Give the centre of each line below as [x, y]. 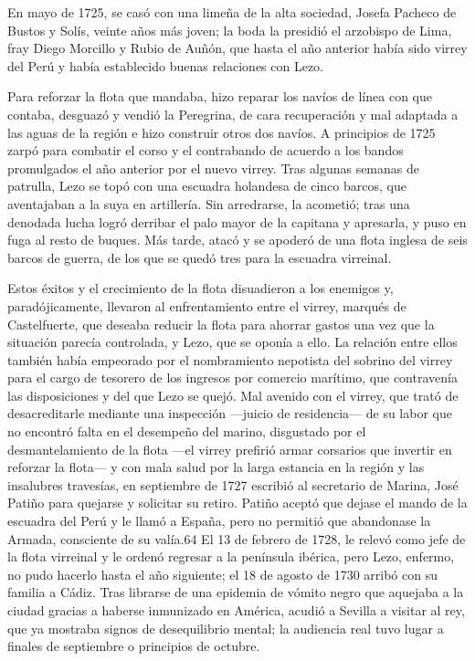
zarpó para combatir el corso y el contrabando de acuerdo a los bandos [206, 150]
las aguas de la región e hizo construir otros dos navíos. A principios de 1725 [222, 132]
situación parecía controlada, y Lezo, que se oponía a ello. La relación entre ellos [232, 342]
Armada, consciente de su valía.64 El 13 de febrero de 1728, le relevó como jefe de [237, 538]
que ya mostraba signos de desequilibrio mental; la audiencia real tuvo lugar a [226, 628]
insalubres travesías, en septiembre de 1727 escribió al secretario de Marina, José [233, 484]
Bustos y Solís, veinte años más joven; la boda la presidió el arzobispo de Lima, [230, 30]
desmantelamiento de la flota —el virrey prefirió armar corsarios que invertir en [230, 449]
